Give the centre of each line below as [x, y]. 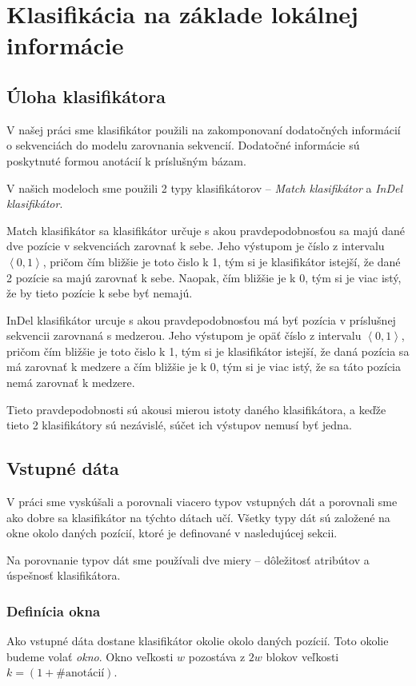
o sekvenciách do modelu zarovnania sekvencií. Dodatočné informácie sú [183, 145]
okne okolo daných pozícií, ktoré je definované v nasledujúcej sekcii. [172, 533]
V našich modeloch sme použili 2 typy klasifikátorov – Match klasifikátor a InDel [205, 187]
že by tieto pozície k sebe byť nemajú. [100, 293]
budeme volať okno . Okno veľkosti [90, 656]
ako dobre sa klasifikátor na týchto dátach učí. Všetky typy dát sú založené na [198, 517]
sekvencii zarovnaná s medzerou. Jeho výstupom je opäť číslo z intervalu [184, 335]
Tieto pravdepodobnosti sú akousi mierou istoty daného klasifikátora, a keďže [196, 409]
